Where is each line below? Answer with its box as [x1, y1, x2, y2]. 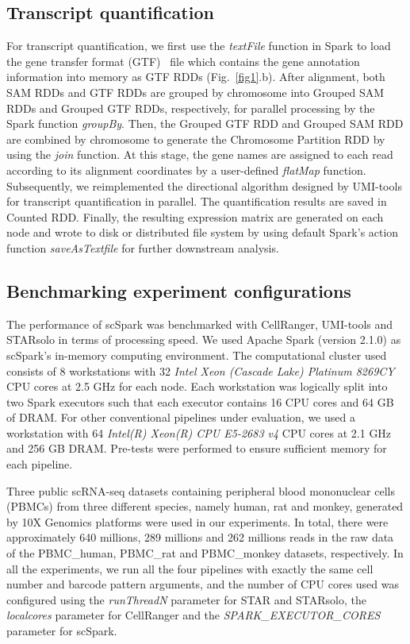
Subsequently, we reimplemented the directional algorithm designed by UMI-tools [6, 177, 402, 194]
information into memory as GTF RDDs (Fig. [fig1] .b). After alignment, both [6, 68, 385, 85]
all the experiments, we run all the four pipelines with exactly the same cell [6, 560, 374, 577]
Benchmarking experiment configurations [6, 278, 351, 303]
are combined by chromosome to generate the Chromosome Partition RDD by [6, 130, 385, 147]
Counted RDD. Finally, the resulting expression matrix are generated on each [6, 208, 384, 225]
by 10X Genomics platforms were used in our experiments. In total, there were [6, 513, 389, 530]
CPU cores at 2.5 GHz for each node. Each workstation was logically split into [6, 378, 388, 395]
